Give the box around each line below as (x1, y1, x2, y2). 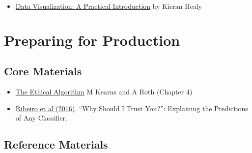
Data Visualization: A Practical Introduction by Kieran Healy (15, 1, 202, 11)
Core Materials (4, 63, 82, 79)
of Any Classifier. (15, 113, 67, 123)
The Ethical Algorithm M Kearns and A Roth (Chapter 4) (15, 87, 193, 97)
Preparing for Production (4, 30, 180, 50)
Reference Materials (4, 137, 108, 152)
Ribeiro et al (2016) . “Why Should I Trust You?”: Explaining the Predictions (15, 103, 248, 113)
